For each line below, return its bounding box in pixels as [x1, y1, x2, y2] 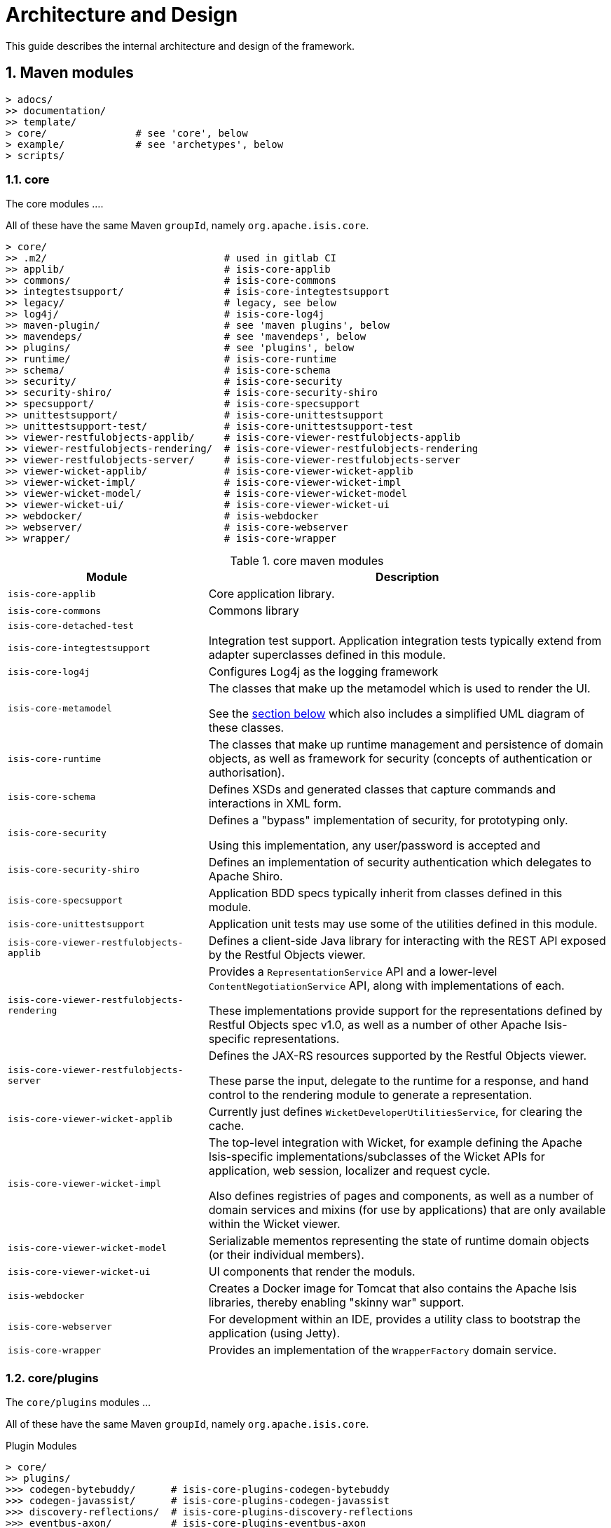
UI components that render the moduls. [208, 1264, 416, 1279]
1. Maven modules [6, 64, 134, 82]
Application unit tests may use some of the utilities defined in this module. [208, 917, 598, 932]
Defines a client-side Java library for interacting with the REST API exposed [208, 934, 606, 948]
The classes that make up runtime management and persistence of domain [208, 737, 604, 752]
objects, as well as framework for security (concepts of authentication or [208, 751, 592, 766]
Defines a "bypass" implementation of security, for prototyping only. [208, 813, 568, 828]
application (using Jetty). [208, 1326, 340, 1341]
